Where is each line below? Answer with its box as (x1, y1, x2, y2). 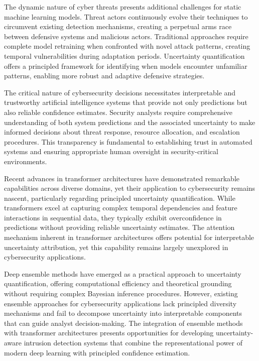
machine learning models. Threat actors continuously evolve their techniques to (4, 11, 248, 22)
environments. (4, 156, 47, 166)
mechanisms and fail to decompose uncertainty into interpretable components (4, 308, 242, 318)
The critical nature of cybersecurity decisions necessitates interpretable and (4, 87, 236, 97)
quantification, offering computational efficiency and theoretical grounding (4, 278, 232, 289)
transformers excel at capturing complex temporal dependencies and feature (4, 202, 237, 213)
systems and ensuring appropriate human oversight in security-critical (4, 146, 218, 157)
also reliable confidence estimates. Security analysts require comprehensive (4, 106, 232, 117)
